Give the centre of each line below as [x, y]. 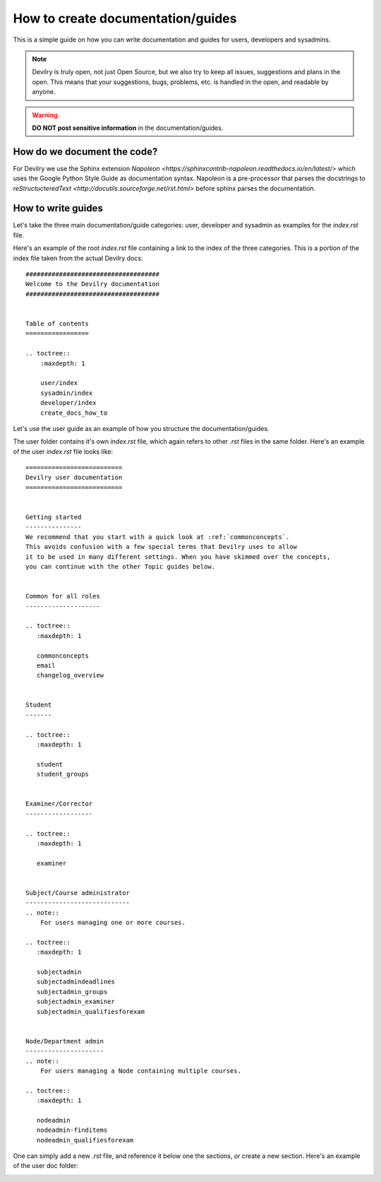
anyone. [44, 92]
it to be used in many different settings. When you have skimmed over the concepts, [178, 557]
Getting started [54, 517]
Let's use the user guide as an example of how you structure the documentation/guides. [141, 428]
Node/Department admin [65, 1041]
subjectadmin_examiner [76, 1002]
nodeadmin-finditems [72, 1130]
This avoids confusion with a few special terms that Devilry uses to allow [162, 547]
